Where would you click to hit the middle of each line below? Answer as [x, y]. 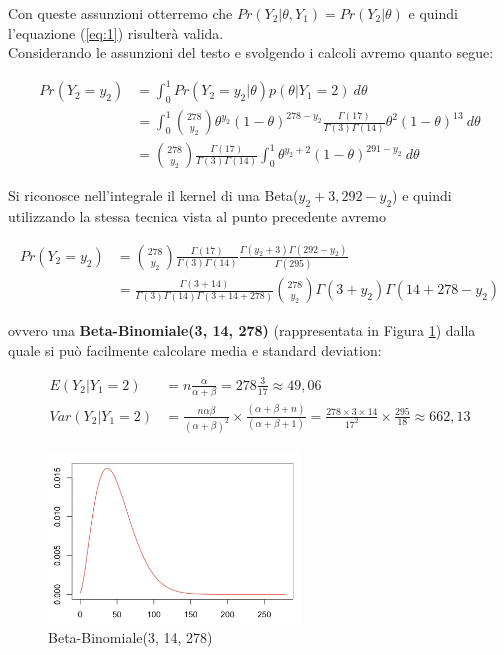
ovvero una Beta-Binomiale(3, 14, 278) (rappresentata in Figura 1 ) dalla [242, 330]
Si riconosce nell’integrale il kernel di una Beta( [153, 195]
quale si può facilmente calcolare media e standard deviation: [195, 349]
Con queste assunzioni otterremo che [120, 13]
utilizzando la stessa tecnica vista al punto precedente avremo [197, 215]
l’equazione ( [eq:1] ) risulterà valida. [116, 32]
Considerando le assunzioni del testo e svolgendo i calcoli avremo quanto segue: [251, 52]
